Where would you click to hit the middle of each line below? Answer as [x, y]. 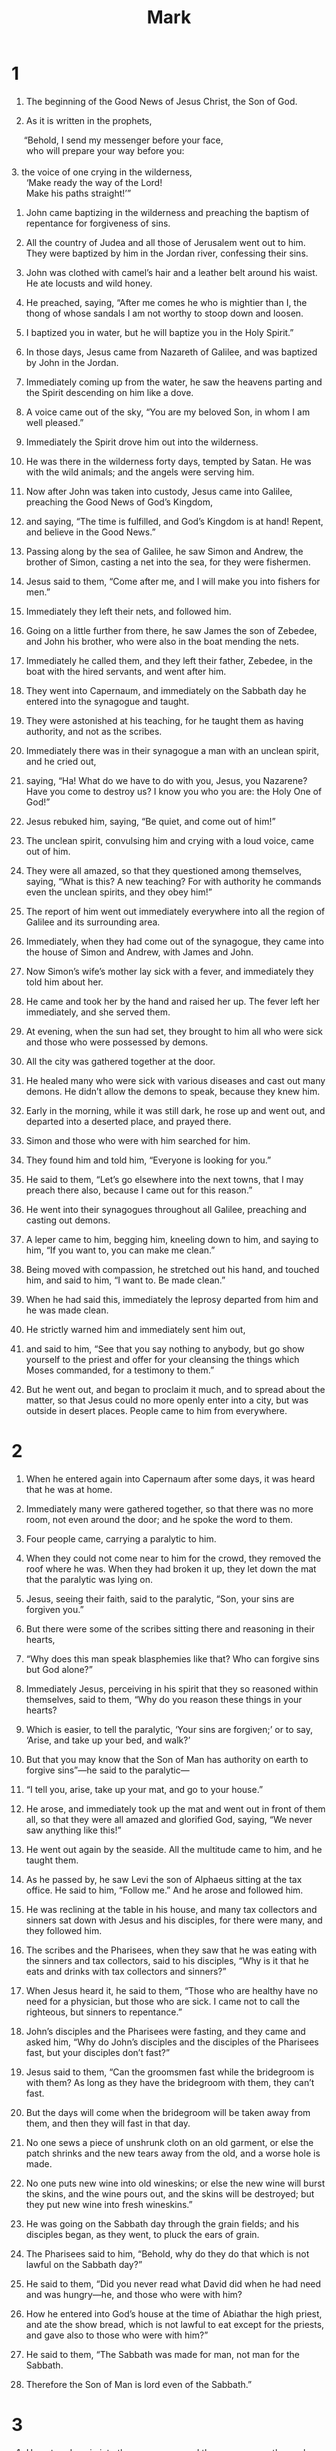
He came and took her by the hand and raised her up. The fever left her [173, 1001]
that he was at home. [69, 1489]
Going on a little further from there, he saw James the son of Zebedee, [171, 630]
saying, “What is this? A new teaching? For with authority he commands [173, 881]
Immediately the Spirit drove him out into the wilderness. [142, 442]
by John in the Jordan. [72, 362]
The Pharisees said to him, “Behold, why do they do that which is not [167, 2253]
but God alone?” [59, 1669]
